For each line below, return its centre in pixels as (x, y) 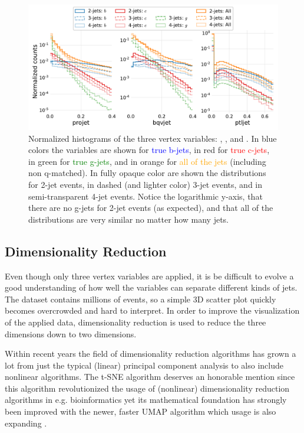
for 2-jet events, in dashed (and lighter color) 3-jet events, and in (146, 184)
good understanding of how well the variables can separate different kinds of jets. (151, 287)
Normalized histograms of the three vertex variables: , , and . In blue (153, 138)
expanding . (26, 423)
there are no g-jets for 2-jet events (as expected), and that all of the (151, 208)
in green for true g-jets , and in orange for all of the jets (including (147, 161)
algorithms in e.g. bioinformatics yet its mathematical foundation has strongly (146, 400)
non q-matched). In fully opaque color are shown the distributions (147, 173)
